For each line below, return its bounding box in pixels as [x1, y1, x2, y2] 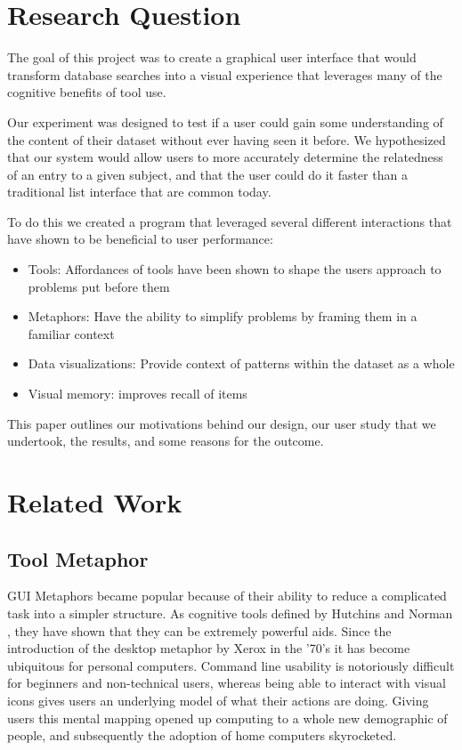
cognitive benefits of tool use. [7, 83, 166, 101]
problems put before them [28, 277, 170, 295]
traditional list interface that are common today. [7, 182, 272, 201]
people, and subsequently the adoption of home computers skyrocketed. [7, 726, 397, 745]
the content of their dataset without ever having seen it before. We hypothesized [7, 130, 446, 149]
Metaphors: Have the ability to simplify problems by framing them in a [28, 307, 417, 326]
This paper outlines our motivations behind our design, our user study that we [7, 414, 436, 432]
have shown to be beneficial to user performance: [7, 230, 273, 248]
